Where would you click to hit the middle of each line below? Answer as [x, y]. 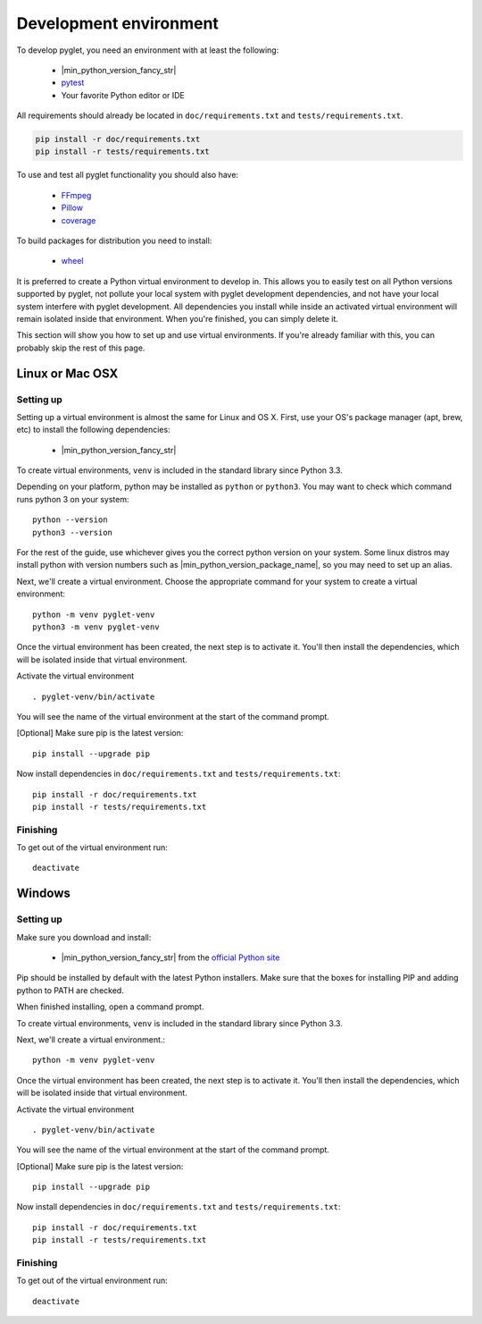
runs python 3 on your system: [73, 499]
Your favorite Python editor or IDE [123, 95]
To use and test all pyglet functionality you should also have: [128, 175]
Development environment [117, 23]
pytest [73, 83]
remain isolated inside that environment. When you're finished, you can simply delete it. [178, 318]
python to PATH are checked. [70, 990]
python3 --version [73, 532]
